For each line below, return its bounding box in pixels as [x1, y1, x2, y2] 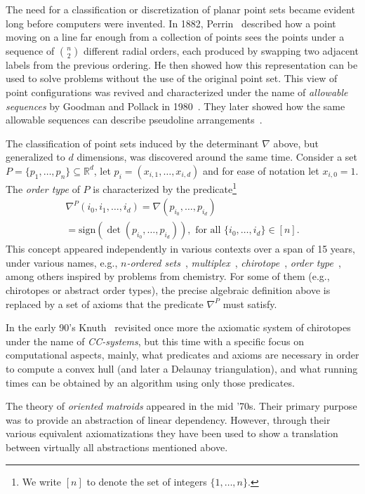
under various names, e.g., [6, 255, 118, 269]
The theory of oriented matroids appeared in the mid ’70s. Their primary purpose [6, 399, 357, 413]
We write [22, 474, 62, 488]
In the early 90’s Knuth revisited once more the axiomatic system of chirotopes [6, 320, 351, 335]
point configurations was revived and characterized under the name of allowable [6, 84, 348, 99]
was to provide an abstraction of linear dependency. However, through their [6, 412, 331, 427]
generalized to [6, 149, 65, 164]
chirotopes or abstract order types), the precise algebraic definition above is [6, 283, 331, 298]
